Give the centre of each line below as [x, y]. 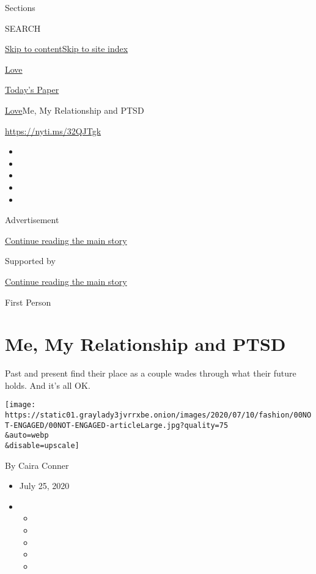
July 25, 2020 [44, 486]
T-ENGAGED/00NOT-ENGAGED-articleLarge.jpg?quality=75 [117, 425]
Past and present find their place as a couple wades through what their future [151, 373]
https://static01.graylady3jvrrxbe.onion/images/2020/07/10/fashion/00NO [158, 415]
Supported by [30, 261]
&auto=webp [27, 436]
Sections [20, 7]
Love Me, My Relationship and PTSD [75, 110]
